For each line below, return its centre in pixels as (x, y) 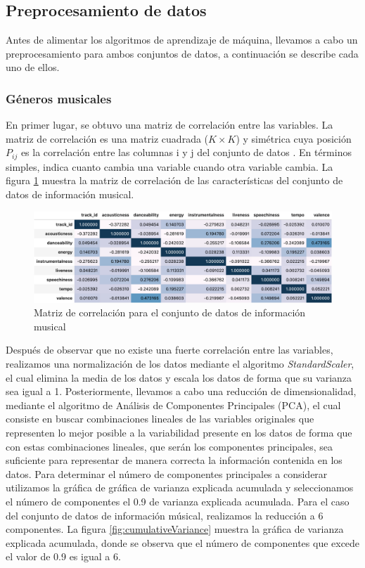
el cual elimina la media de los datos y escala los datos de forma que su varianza (179, 377)
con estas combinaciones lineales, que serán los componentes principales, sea (169, 446)
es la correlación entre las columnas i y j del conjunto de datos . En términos (186, 152)
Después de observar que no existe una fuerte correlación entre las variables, (169, 350)
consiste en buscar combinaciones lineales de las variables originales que (160, 419)
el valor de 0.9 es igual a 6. (63, 556)
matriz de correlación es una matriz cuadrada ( (107, 138)
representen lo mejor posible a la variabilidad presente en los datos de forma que (179, 432)
